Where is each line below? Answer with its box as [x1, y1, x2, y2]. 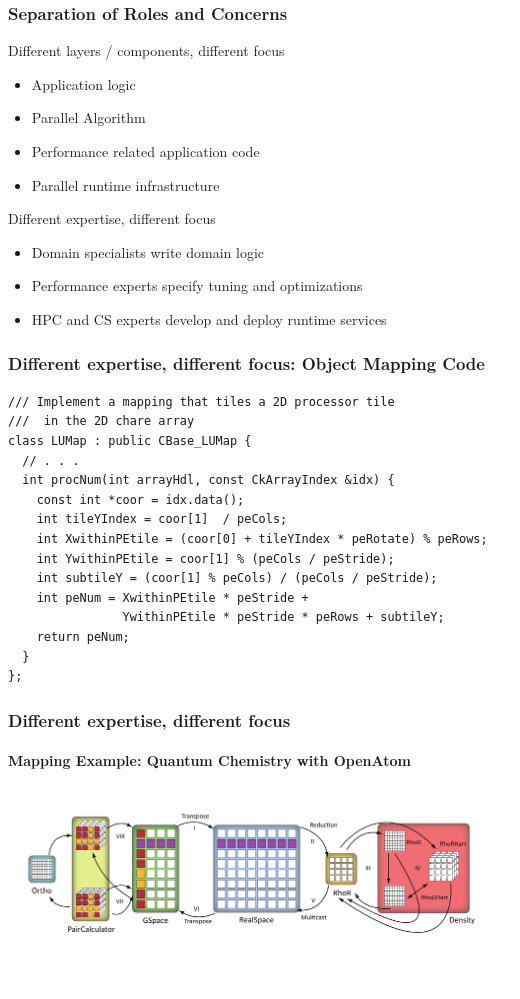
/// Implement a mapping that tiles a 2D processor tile [8, 394, 395, 409]
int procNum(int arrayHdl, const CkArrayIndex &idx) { [22, 473, 395, 488]
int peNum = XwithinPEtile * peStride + [36, 590, 309, 605]
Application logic [31, 73, 136, 94]
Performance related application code [31, 141, 260, 161]
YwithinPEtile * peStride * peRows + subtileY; [122, 610, 445, 625]
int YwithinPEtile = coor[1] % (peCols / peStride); [36, 551, 395, 566]
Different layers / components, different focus [8, 40, 285, 61]
